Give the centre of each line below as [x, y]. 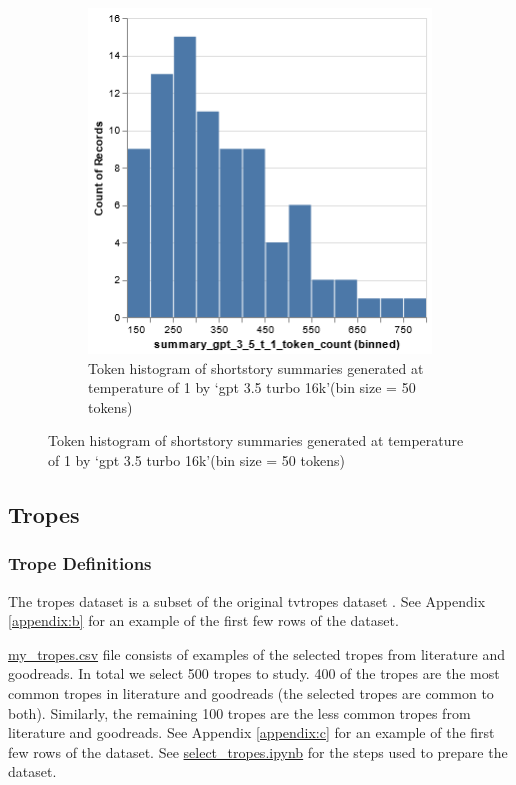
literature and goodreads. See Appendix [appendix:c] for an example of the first [251, 732]
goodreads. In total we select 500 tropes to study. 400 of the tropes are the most [254, 673]
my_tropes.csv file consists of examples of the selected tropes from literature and [256, 653]
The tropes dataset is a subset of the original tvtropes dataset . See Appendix [247, 600]
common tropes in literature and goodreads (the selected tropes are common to [251, 692]
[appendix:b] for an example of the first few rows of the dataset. [203, 620]
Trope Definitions [80, 563]
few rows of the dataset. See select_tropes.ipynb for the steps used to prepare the [258, 751]
